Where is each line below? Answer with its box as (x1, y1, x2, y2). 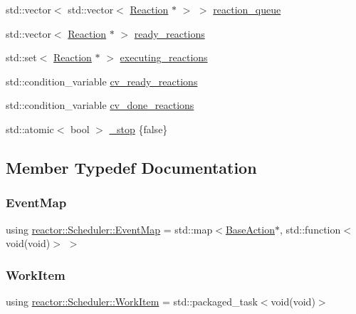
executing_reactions (120, 50, 208, 65)
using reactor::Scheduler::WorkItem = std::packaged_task (6, 293, 258, 308)
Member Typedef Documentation (6, 156, 257, 178)
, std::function (280, 221, 341, 236)
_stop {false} (109, 121, 168, 136)
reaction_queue (213, 2, 281, 16)
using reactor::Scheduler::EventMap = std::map (6, 221, 213, 236)
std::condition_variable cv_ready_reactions (6, 73, 198, 88)
